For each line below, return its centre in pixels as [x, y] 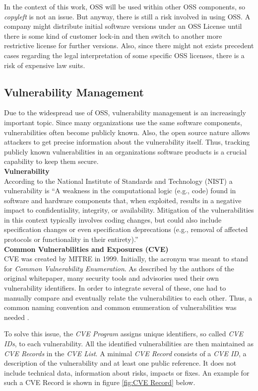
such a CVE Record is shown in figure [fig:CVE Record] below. [100, 382]
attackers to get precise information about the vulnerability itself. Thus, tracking [127, 142]
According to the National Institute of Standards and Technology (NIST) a [118, 181]
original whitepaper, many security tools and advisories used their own [112, 278]
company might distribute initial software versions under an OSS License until [123, 26]
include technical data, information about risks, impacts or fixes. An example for [127, 372]
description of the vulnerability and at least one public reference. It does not [120, 363]
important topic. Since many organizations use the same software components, [123, 122]
